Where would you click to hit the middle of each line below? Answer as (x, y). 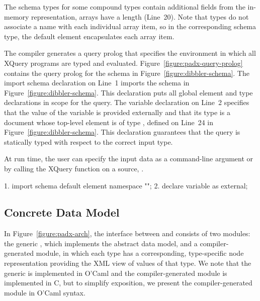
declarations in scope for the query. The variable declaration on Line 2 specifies (127, 102)
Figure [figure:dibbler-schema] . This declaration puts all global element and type (128, 92)
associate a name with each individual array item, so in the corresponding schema (130, 26)
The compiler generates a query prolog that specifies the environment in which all (130, 53)
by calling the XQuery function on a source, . (74, 168)
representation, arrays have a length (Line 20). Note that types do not (140, 16)
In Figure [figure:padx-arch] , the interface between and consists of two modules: (127, 233)
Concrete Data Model (62, 212)
